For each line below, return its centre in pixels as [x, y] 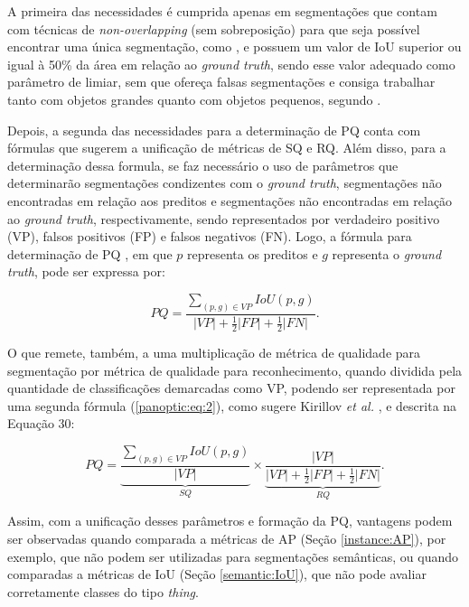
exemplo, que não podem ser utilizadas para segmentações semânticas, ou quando [233, 556]
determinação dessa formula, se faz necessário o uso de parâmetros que [203, 165]
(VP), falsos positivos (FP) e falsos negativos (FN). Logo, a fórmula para [210, 236]
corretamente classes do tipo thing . [103, 591]
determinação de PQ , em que [90, 253]
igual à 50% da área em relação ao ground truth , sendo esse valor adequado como [231, 64]
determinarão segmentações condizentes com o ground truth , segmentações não [225, 183]
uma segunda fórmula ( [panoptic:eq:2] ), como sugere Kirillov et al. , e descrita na [232, 405]
